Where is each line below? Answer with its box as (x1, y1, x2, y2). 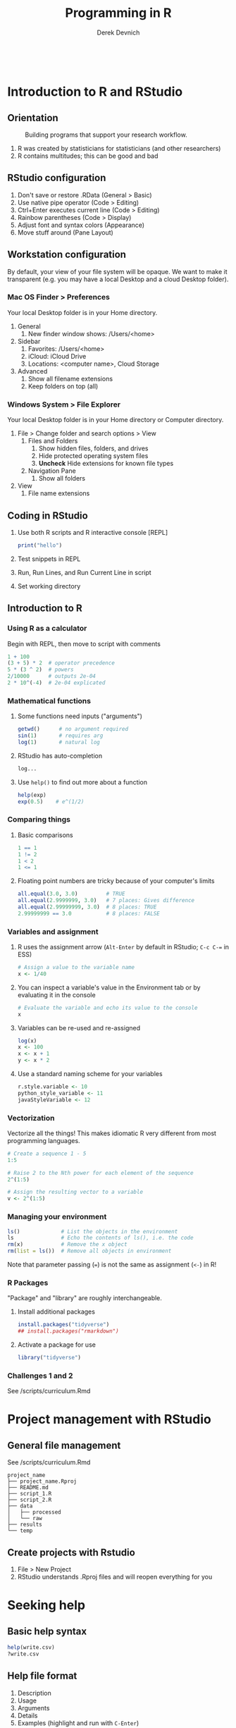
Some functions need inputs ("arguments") (17, 712, 143, 720)
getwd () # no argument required (17, 726, 129, 733)
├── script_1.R (7, 1491, 52, 1498)
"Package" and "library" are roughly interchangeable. (7, 1294, 162, 1302)
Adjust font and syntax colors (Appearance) (17, 221, 145, 229)
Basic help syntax (7, 1625, 87, 1637)
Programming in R (65, 5, 172, 21)
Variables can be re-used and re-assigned (17, 1023, 141, 1032)
